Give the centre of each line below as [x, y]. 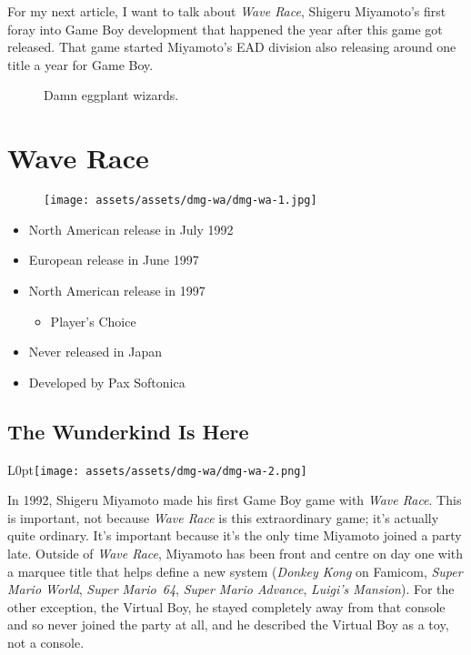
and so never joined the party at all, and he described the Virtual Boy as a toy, [228, 625]
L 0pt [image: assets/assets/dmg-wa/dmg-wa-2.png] [157, 469]
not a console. [46, 642]
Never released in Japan [95, 352]
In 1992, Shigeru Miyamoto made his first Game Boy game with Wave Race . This [235, 500]
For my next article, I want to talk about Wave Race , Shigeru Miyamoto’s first [227, 11]
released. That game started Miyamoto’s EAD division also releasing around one [232, 47]
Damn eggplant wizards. [111, 95]
